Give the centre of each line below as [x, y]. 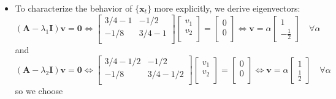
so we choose [39, 91]
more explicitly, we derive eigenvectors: [227, 8]
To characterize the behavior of [74, 8]
